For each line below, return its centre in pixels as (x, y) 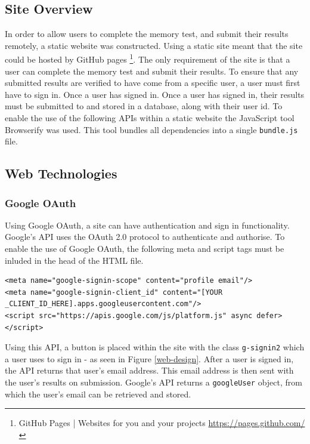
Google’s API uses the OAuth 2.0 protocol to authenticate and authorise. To (145, 237)
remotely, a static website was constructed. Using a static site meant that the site (154, 45)
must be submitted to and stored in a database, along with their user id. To (144, 106)
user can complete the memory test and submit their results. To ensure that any (152, 71)
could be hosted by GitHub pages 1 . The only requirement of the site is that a (148, 58)
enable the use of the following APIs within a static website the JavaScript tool (150, 118)
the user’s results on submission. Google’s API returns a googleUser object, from (154, 382)
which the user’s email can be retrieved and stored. (98, 394)
